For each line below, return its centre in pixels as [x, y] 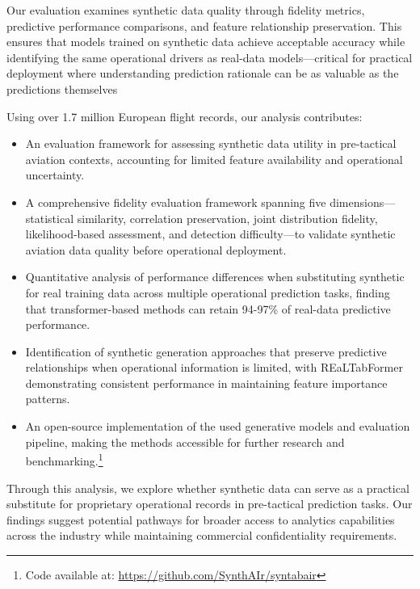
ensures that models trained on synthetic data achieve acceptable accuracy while [206, 42]
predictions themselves [62, 88]
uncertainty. [55, 175]
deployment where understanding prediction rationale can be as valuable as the [203, 73]
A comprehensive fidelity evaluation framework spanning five [176, 202]
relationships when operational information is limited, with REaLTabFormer [214, 367]
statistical [50, 218]
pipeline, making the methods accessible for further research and [185, 442]
